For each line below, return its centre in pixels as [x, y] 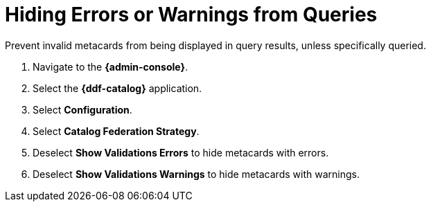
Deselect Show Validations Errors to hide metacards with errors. [181, 152]
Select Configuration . [82, 109]
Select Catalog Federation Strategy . [116, 131]
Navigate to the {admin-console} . [111, 66]
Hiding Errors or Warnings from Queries [191, 15]
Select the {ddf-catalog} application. [117, 88]
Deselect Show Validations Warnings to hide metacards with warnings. [196, 174]
